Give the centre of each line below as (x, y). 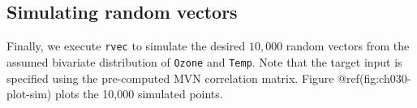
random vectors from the (348, 46)
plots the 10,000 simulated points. (139, 94)
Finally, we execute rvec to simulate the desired (126, 46)
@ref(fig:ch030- (374, 78)
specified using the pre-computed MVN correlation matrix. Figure (170, 78)
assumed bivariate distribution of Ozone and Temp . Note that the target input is (204, 61)
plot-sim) (29, 94)
